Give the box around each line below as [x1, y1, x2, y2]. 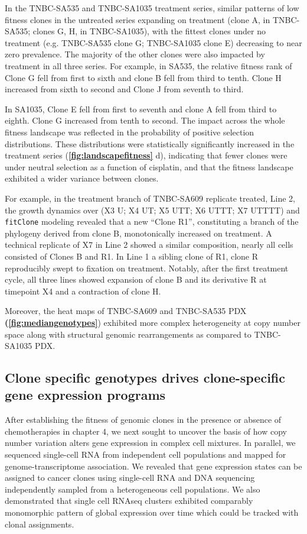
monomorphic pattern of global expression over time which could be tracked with [5, 506, 299, 519]
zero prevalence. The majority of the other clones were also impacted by [5, 48, 265, 60]
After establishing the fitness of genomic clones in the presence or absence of [5, 413, 282, 426]
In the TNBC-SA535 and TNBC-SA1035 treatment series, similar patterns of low [5, 2, 299, 14]
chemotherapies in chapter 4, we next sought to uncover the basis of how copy [5, 425, 287, 437]
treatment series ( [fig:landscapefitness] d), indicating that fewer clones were [5, 149, 288, 161]
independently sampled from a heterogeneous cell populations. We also [5, 483, 260, 495]
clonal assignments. [5, 517, 74, 530]
